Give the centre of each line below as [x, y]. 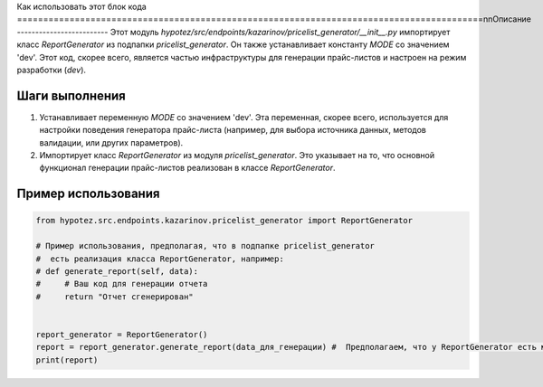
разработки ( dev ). [51, 70]
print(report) [67, 360]
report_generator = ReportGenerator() [122, 334]
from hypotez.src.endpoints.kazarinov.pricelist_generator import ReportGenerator [224, 221]
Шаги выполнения [71, 95]
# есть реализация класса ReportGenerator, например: [160, 259]
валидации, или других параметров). [111, 142]
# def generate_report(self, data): [117, 271]
